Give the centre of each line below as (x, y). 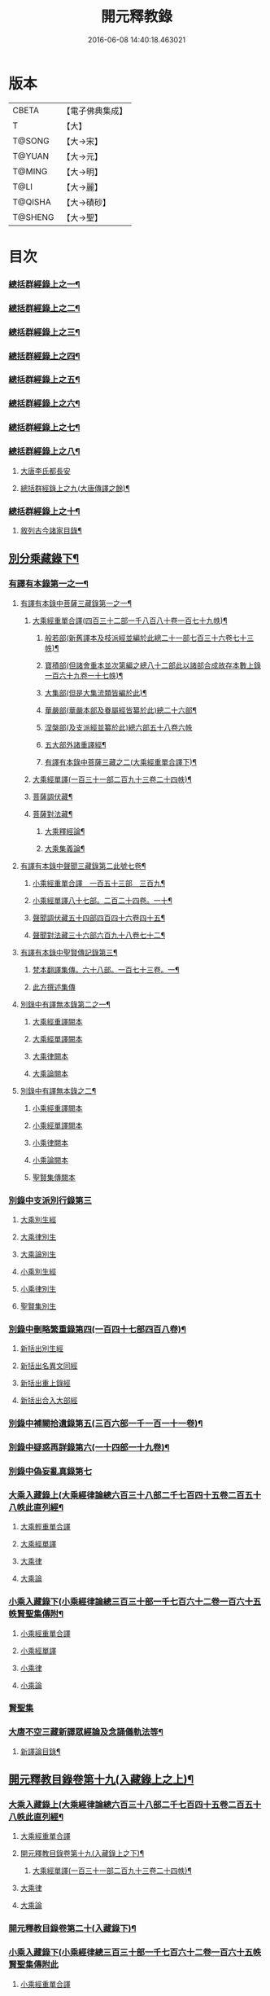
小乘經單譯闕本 (57, 1125)
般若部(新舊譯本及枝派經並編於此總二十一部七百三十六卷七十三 (149, 638)
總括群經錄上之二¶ (44, 308)
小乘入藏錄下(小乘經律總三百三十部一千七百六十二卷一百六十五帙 (135, 1953)
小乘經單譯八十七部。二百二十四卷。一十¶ (102, 900)
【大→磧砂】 (87, 202)
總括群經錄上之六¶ (44, 404)
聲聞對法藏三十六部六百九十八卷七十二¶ (99, 935)
